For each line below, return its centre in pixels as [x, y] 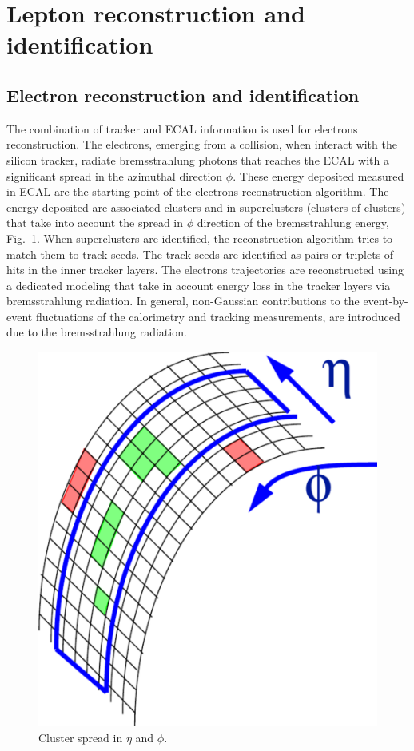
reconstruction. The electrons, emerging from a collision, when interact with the [202, 144]
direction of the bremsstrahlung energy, [293, 223]
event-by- [386, 301]
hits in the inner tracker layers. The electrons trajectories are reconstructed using [205, 270]
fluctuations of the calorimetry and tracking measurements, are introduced [218, 316]
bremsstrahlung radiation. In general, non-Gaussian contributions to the [183, 301]
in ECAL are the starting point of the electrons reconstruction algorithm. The [198, 191]
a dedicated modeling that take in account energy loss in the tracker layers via [199, 285]
